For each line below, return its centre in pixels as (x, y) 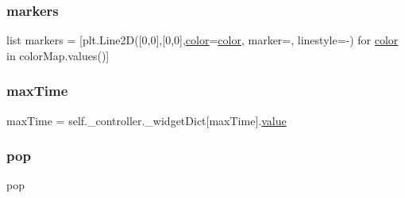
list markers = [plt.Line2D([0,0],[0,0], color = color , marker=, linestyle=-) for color (202, 40)
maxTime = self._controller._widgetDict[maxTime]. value (147, 120)
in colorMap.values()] (58, 55)
